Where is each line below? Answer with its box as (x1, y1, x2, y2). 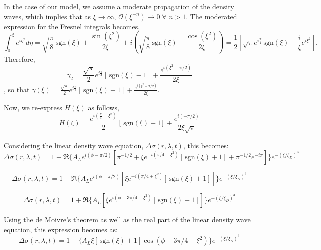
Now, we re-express (4, 102, 62, 112)
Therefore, (4, 54, 35, 64)
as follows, (88, 102, 119, 112)
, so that (4, 84, 30, 94)
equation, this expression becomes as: (4, 224, 118, 234)
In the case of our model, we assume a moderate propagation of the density (4, 1, 234, 11)
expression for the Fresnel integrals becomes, (4, 21, 140, 31)
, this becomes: (183, 140, 229, 150)
